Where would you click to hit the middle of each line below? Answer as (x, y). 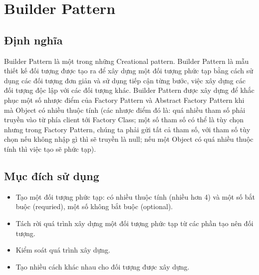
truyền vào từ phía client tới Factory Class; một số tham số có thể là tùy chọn (124, 120)
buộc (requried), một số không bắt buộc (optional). (94, 206)
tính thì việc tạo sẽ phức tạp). (50, 148)
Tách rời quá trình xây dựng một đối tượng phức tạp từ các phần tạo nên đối (134, 223)
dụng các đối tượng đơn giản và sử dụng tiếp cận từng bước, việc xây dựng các (125, 80)
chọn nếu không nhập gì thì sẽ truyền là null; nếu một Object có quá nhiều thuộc (129, 139)
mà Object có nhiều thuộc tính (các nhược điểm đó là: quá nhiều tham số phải (125, 110)
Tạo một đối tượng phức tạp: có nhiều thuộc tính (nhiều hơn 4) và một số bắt (135, 196)
